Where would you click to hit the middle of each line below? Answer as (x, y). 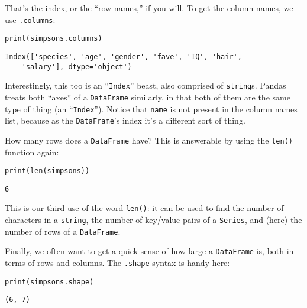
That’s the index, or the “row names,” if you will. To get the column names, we (149, 8)
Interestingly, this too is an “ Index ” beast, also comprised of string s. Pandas (146, 85)
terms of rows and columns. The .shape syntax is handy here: (117, 263)
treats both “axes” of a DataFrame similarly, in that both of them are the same (148, 97)
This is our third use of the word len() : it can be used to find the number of (144, 208)
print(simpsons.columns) (54, 39)
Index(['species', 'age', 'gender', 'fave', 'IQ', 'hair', (123, 56)
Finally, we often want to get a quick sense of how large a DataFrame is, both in (149, 251)
